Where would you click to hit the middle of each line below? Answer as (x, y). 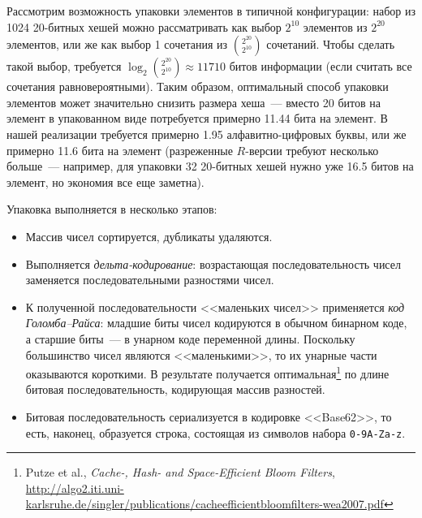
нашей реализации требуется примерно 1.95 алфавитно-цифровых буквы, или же (207, 134)
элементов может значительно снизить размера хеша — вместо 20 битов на (194, 102)
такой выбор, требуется (64, 66)
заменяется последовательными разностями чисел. (150, 280)
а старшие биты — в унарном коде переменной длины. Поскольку (190, 338)
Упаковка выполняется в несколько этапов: (112, 209)
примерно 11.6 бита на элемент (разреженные (120, 150)
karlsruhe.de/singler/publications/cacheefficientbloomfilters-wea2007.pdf (205, 504)
